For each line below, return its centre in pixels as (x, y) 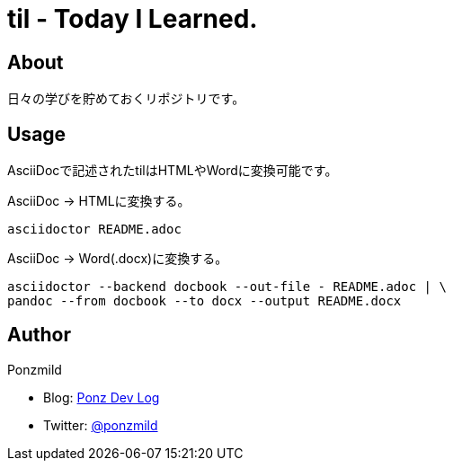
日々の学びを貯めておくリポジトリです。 (126, 99)
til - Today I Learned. (133, 19)
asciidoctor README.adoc (94, 230)
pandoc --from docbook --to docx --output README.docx (204, 301)
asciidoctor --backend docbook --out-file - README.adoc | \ (227, 287)
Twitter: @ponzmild (101, 425)
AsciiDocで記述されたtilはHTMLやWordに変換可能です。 (173, 171)
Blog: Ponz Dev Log (102, 397)
